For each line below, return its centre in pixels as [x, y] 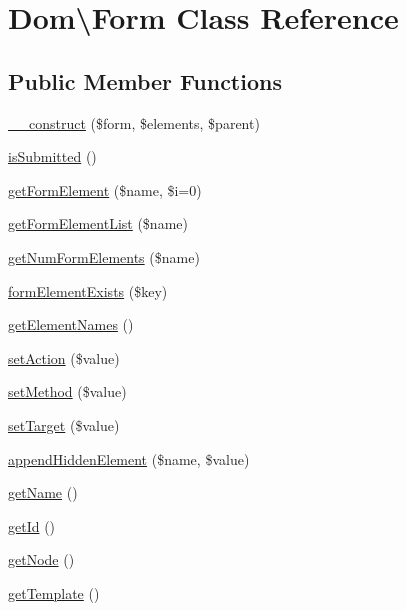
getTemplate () [54, 592]
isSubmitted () [52, 156]
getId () [32, 525]
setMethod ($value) [67, 391]
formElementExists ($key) [88, 290]
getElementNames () [71, 324]
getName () [43, 492]
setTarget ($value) [64, 424]
